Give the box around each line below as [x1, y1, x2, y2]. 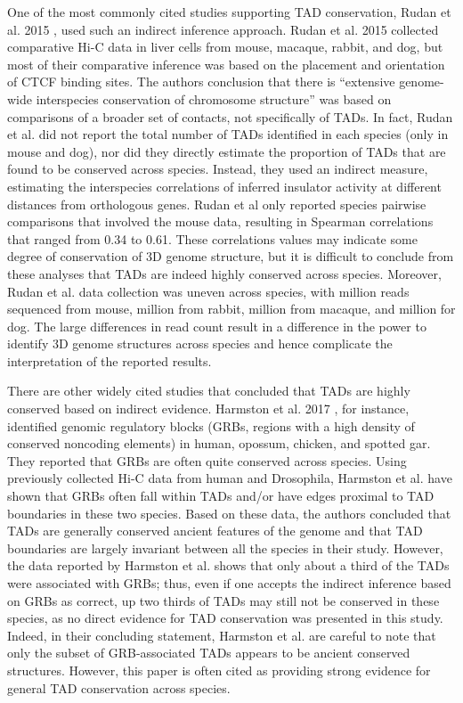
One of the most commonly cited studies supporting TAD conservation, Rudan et [7, 3, 451, 20]
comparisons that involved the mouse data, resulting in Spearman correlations [7, 212, 434, 231]
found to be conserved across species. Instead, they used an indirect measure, [7, 159, 428, 178]
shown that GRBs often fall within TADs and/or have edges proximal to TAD [7, 486, 435, 505]
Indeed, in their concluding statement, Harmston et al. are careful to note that [7, 625, 436, 644]
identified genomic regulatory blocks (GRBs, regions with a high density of [7, 416, 415, 435]
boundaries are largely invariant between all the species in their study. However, [7, 538, 443, 557]
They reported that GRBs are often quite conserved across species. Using [7, 451, 407, 470]
